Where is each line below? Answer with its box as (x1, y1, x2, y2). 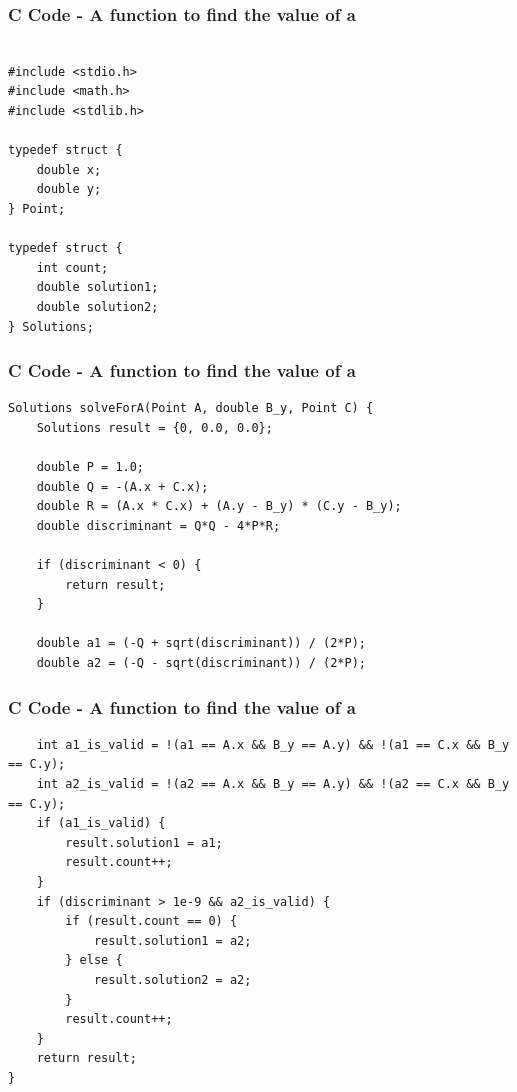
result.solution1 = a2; (93, 933, 252, 948)
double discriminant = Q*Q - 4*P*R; (36, 518, 281, 533)
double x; (36, 162, 102, 177)
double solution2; (36, 299, 159, 314)
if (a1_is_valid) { (36, 816, 166, 831)
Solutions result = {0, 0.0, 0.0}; (36, 420, 273, 435)
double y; (36, 182, 102, 197)
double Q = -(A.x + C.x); (36, 479, 209, 494)
